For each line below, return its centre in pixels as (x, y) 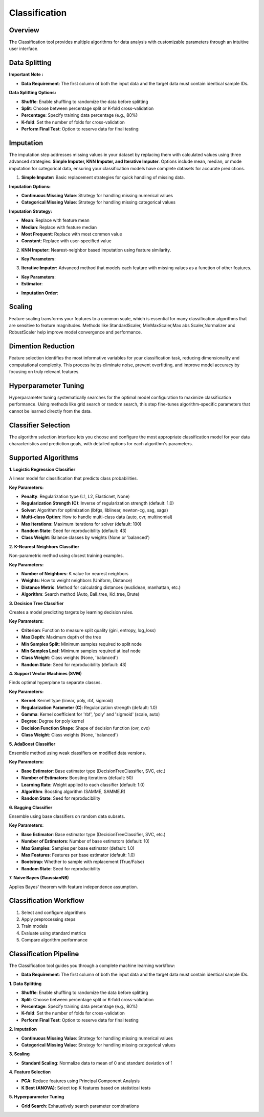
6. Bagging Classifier (31, 807)
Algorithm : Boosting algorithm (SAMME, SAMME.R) (73, 791)
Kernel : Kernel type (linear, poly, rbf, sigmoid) (67, 701)
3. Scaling (20, 1054)
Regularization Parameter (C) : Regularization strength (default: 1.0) (89, 707)
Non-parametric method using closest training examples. (66, 556)
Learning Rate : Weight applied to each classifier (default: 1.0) (83, 785)
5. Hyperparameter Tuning (37, 1097)
